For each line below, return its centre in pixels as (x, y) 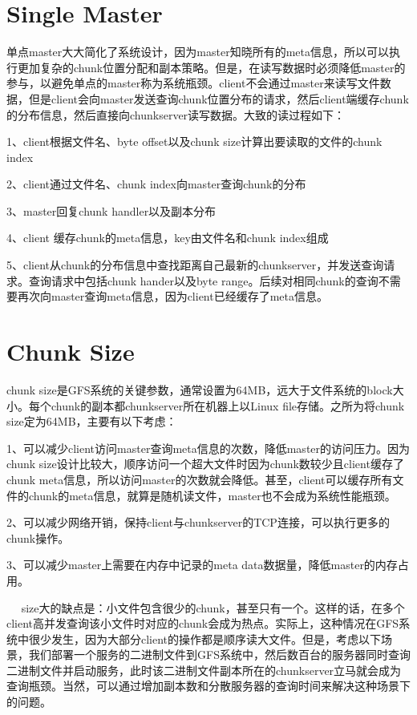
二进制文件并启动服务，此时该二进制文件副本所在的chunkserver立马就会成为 (204, 670)
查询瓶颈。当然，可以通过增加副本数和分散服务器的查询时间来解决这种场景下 (208, 686)
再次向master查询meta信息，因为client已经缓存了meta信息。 (173, 296)
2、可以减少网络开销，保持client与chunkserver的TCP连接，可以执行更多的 (198, 522)
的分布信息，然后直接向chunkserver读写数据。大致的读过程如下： (176, 114)
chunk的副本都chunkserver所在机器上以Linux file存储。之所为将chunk (228, 405)
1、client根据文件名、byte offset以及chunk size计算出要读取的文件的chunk (194, 141)
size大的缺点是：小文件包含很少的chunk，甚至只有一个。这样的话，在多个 (213, 607)
